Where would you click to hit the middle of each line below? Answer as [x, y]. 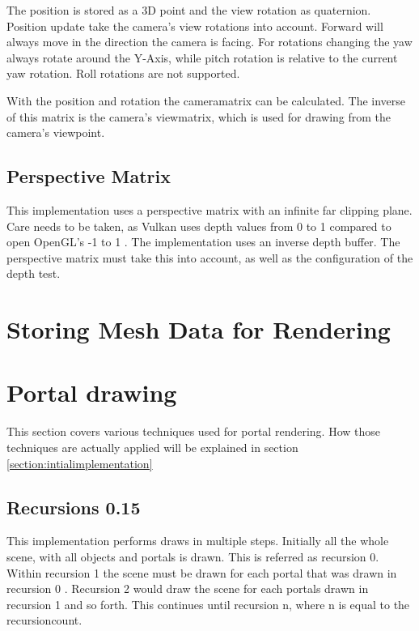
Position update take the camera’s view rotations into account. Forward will [195, 26]
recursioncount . [44, 620]
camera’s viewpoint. [56, 132]
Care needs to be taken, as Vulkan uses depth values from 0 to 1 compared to [199, 226]
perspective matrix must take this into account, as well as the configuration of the [210, 257]
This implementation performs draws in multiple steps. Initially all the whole [198, 541]
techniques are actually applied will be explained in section [152, 448]
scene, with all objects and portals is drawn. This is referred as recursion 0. [193, 556]
